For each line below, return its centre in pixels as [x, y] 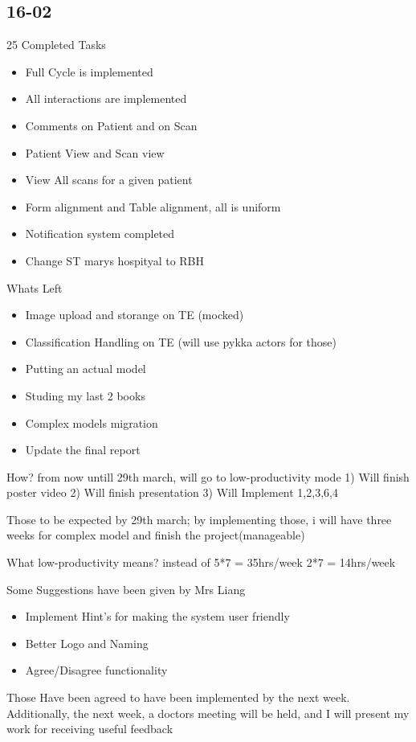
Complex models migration [92, 422]
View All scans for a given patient [109, 180]
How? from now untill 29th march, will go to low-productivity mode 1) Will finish [208, 476]
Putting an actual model [86, 369]
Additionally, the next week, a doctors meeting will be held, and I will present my [208, 713]
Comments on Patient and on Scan [111, 125]
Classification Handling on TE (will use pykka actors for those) [181, 341]
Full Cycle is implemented [89, 71]
